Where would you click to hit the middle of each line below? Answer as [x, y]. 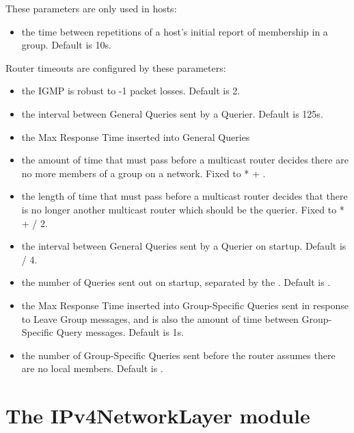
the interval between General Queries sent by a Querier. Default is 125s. [172, 113]
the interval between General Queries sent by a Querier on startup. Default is [184, 246]
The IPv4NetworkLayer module [158, 416]
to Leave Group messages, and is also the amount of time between [160, 318]
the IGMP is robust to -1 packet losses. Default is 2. [131, 91]
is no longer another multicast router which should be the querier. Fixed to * [183, 209]
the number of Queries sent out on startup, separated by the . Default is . [176, 282]
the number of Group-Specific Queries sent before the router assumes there [178, 355]
